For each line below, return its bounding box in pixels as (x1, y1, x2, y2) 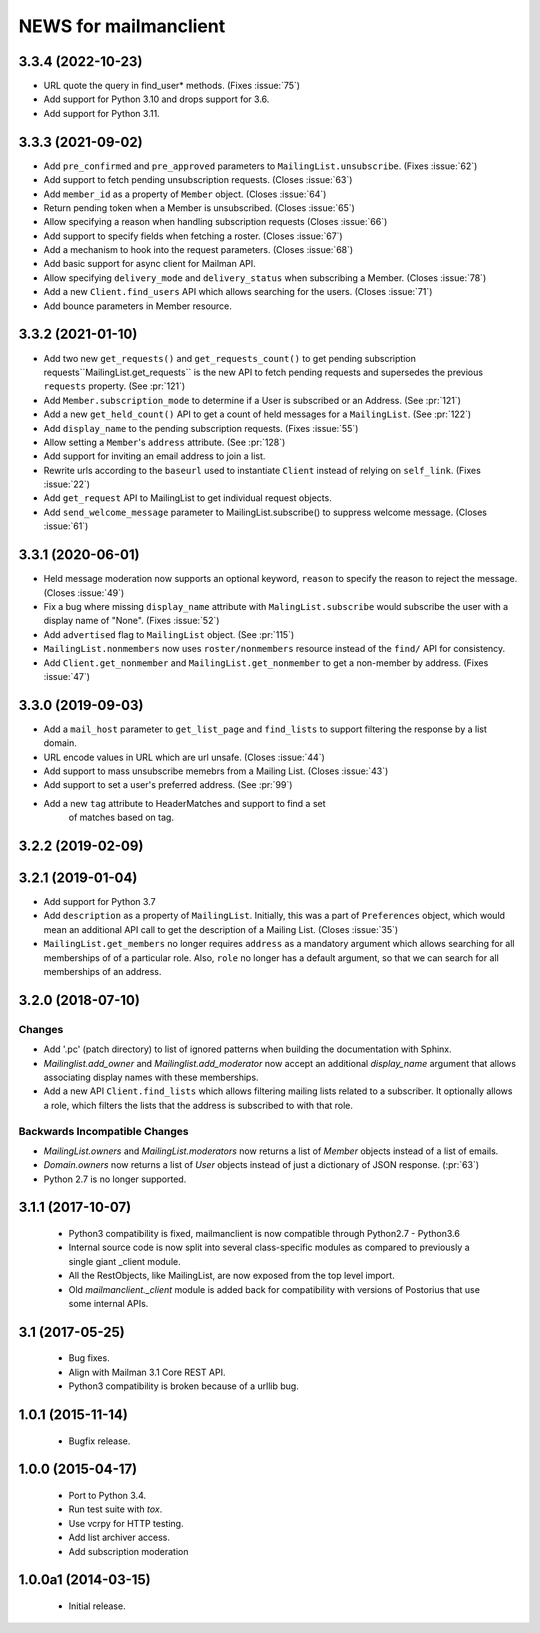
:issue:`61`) (43, 520, 89, 532)
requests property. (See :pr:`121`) (43, 380, 186, 392)
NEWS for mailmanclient (18, 15, 226, 37)
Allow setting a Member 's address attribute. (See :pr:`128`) (43, 436, 286, 448)
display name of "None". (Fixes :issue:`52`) (43, 615, 220, 627)
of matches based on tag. (68, 811, 175, 824)
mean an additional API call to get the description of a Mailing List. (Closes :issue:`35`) (43, 923, 399, 935)
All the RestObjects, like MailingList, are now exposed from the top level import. (68, 1270, 395, 1282)
